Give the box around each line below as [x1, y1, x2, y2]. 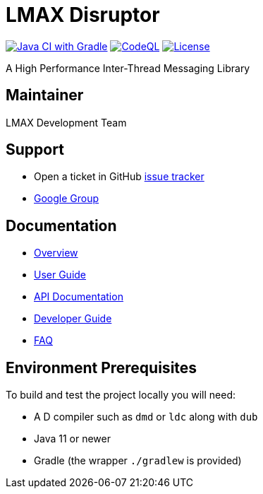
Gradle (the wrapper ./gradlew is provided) [34, 454, 242, 467]
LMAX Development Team [6, 116, 127, 129]
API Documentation [34, 290, 123, 303]
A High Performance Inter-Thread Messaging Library [6, 61, 250, 74]
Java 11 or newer [34, 433, 111, 445]
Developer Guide [34, 312, 112, 325]
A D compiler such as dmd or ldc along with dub [34, 411, 258, 423]
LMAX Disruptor [6, 3, 160, 27]
